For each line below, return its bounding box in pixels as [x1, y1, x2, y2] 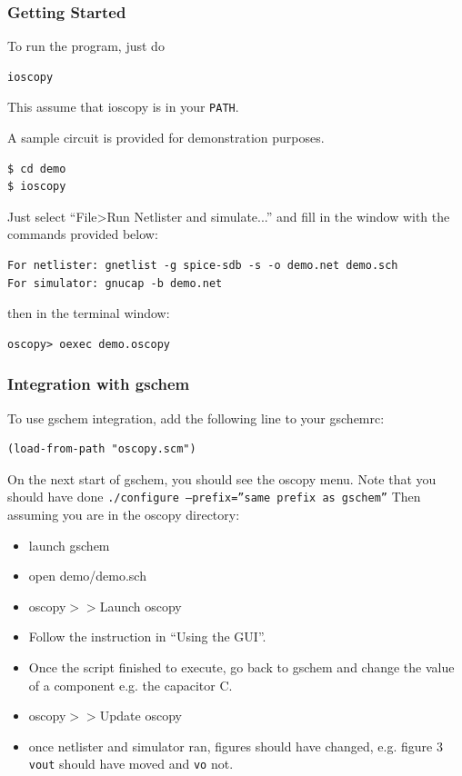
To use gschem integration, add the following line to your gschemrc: [7, 408, 385, 427]
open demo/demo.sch [28, 566, 146, 585]
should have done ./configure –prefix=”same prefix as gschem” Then [7, 487, 421, 506]
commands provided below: [7, 224, 158, 244]
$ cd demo [7, 162, 66, 175]
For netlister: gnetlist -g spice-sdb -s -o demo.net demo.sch [7, 259, 398, 273]
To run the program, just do [7, 36, 165, 55]
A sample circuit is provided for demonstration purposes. [7, 128, 325, 147]
